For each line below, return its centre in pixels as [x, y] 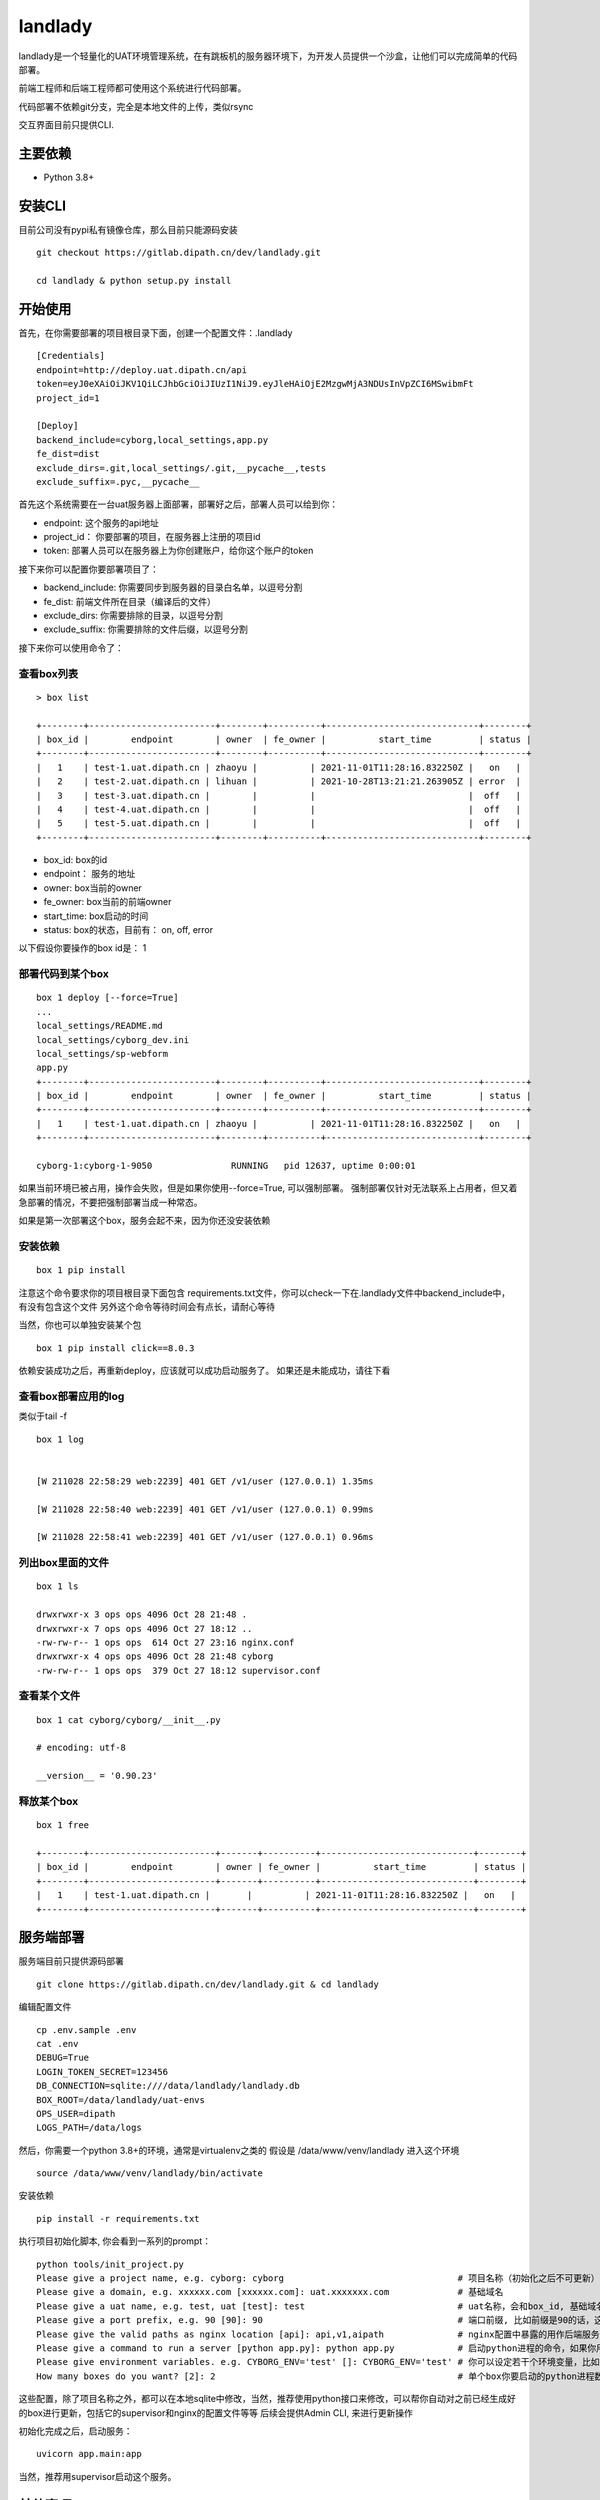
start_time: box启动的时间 [96, 916]
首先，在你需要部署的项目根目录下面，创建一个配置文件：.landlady [155, 333]
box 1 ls [57, 1586]
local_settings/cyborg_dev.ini [113, 1039]
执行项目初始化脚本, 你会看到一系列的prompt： [115, 2241]
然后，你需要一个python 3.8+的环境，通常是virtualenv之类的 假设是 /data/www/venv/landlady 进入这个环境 [239, 2150]
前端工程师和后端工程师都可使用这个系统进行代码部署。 [132, 88]
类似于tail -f [42, 1416]
